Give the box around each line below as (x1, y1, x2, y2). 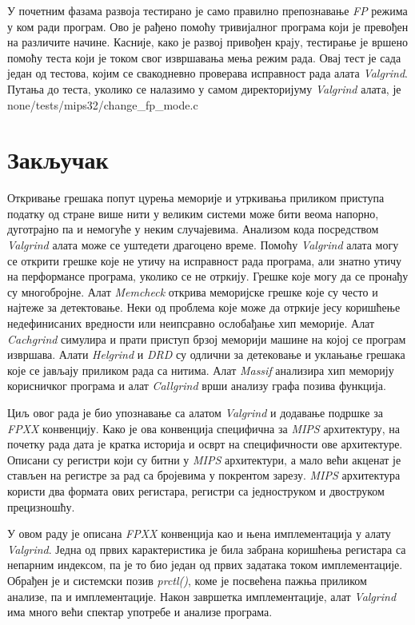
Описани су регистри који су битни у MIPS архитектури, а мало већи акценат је (7, 451, 401, 468)
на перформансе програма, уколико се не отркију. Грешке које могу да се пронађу (7, 268, 409, 285)
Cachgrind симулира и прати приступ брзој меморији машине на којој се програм (7, 330, 406, 347)
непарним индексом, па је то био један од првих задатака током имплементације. (7, 556, 403, 573)
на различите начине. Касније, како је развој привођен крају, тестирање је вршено (7, 34, 409, 50)
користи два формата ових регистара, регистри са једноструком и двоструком (7, 482, 385, 499)
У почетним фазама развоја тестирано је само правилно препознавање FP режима (7, 2, 408, 18)
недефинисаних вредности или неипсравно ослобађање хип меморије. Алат (7, 315, 375, 332)
